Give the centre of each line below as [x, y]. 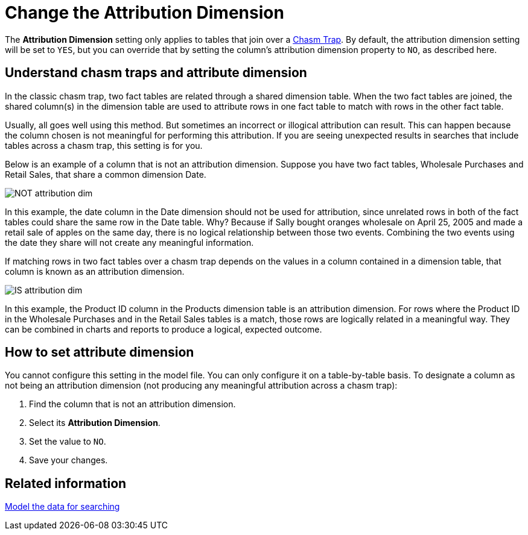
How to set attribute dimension [100, 352]
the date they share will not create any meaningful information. [129, 242]
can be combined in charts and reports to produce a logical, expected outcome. [164, 329]
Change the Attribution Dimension [145, 13]
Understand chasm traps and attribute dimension [156, 73]
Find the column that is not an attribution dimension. [132, 404]
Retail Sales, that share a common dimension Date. [106, 174]
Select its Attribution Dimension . [95, 423]
